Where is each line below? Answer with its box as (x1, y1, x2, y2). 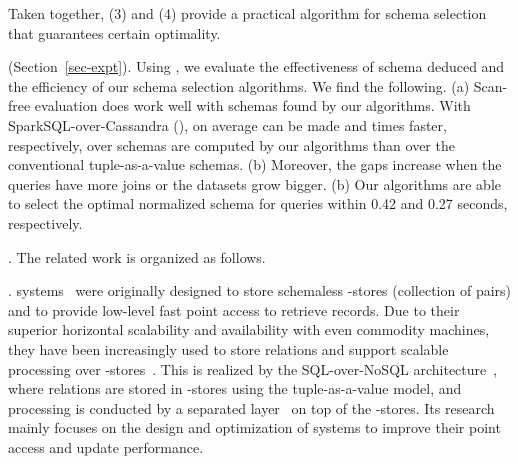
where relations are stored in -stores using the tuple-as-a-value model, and (8, 378, 462, 399)
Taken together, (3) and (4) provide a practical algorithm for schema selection (8, 3, 487, 23)
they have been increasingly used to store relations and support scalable (8, 338, 449, 359)
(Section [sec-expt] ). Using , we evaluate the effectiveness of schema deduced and (8, 56, 505, 77)
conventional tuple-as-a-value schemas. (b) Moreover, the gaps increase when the (8, 154, 502, 175)
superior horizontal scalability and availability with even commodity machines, (8, 319, 490, 340)
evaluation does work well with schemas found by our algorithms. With (34, 95, 471, 116)
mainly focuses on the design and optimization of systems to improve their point (8, 417, 501, 438)
